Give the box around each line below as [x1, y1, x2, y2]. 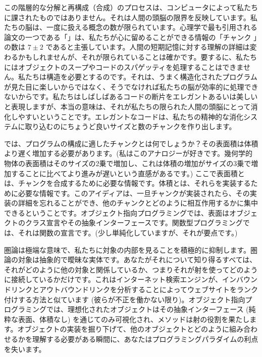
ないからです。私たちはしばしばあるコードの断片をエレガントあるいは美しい [4, 91, 258, 102]
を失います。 [4, 343, 46, 354]
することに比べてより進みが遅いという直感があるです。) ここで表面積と [11, 168, 245, 178]
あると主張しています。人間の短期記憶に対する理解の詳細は [53, 42, 250, 52]
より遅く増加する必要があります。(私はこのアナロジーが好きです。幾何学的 [4, 148, 253, 158]
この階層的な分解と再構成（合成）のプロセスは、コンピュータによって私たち [4, 2, 258, 12]
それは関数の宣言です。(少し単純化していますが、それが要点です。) [18, 227, 238, 238]
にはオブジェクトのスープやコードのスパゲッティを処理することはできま [4, 61, 243, 72]
